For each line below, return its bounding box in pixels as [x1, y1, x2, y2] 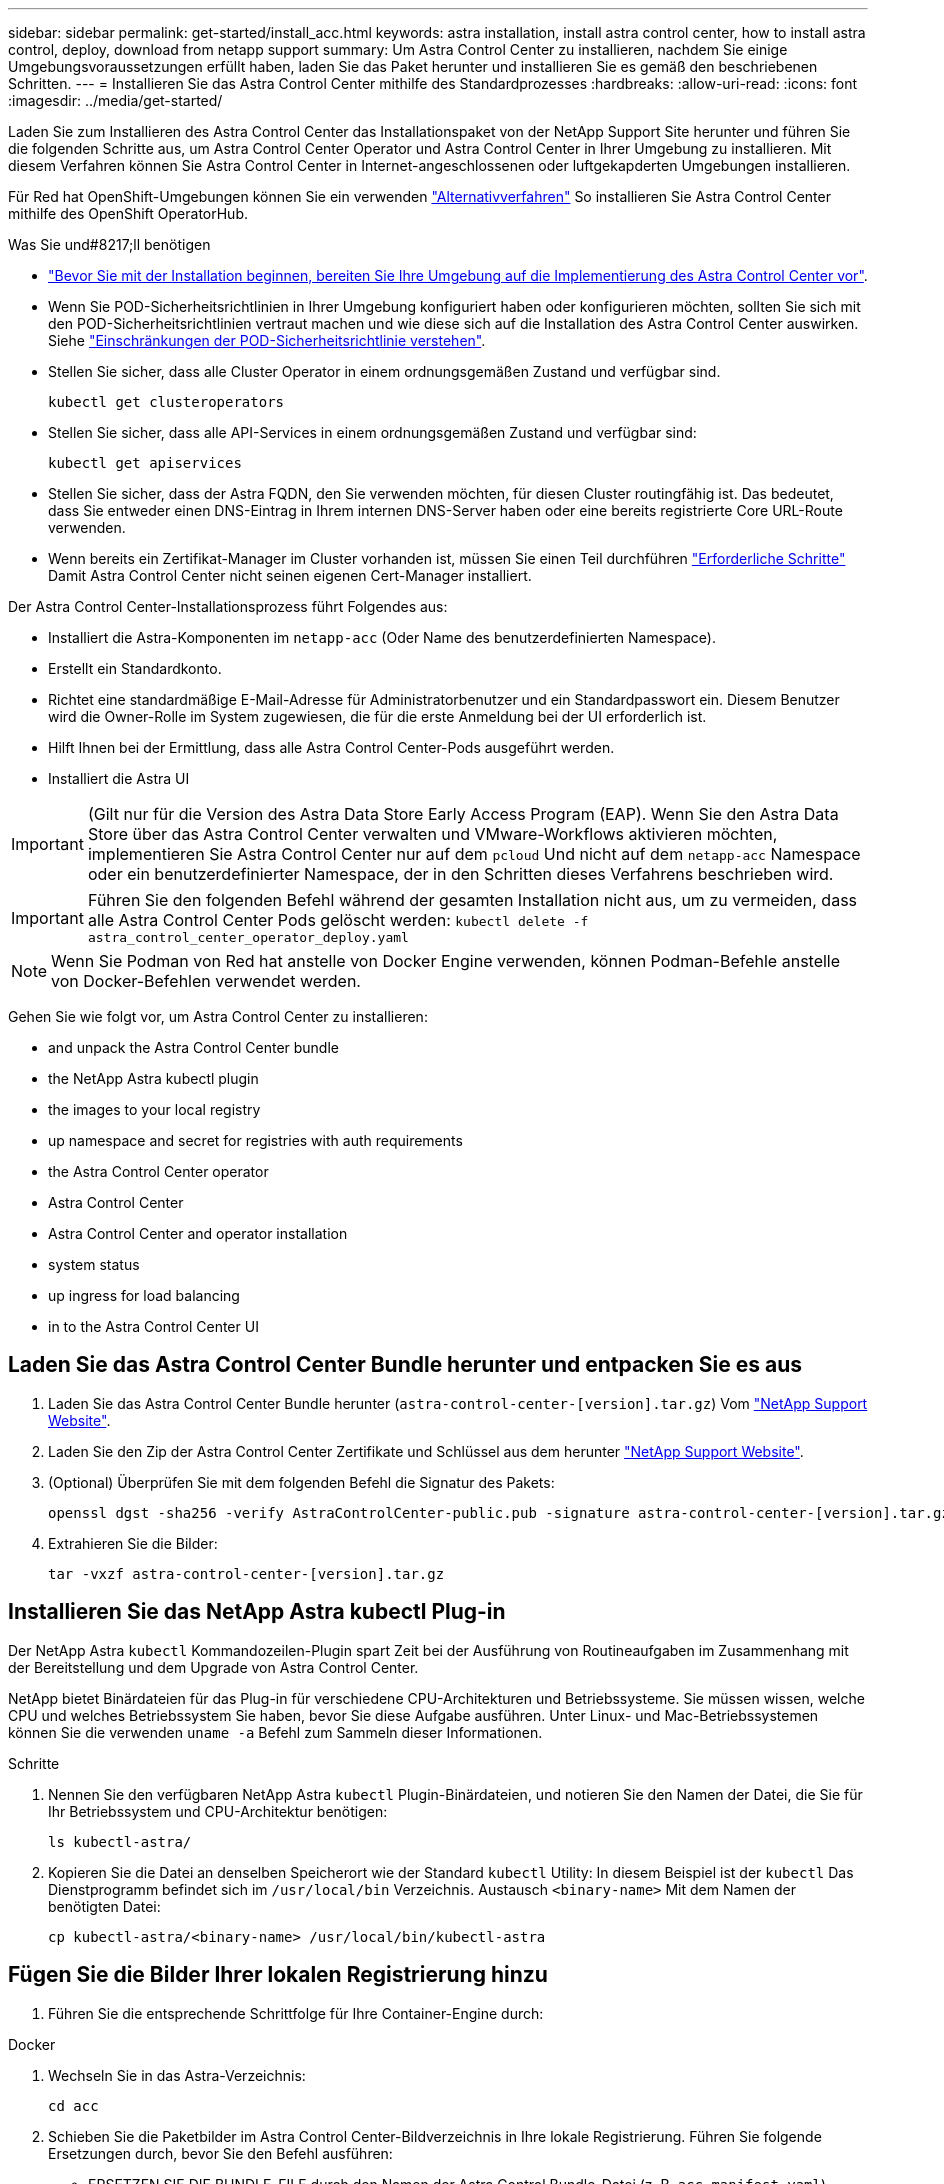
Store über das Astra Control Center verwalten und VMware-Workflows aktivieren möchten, [87, 824, 778, 844]
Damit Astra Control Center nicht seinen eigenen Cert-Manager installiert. [48, 567, 532, 584]
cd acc [48, 2097, 99, 2114]
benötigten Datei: [48, 1897, 161, 1915]
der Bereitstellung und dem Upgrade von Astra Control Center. [8, 1658, 419, 1676]
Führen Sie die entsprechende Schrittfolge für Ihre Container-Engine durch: [48, 2004, 544, 2022]
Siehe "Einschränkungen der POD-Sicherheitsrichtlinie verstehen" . [48, 332, 486, 349]
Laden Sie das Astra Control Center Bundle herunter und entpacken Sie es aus [8, 1352, 803, 1378]
